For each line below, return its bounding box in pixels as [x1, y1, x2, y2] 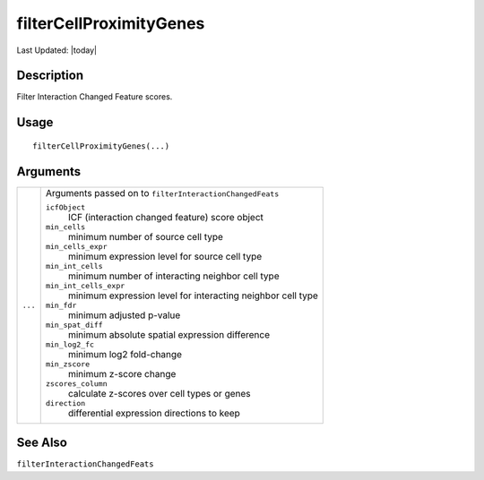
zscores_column [45, 379, 108, 389]
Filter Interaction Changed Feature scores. [16, 91, 173, 102]
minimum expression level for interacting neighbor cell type [67, 289, 318, 302]
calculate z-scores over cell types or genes [67, 387, 251, 399]
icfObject [45, 202, 86, 212]
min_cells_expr [45, 242, 108, 251]
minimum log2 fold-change [67, 347, 183, 360]
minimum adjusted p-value [67, 309, 181, 321]
